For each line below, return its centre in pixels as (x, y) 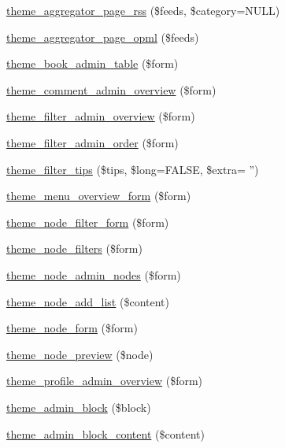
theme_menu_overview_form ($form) (99, 196)
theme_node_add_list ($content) (88, 301)
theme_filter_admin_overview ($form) (101, 116)
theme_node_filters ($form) (74, 248)
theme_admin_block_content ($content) (106, 433)
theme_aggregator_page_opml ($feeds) (103, 37)
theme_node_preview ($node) (80, 354)
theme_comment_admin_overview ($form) (111, 89)
